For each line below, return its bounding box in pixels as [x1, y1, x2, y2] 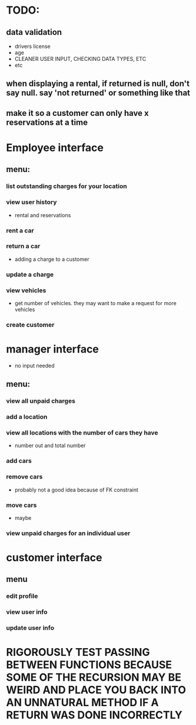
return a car [6, 242, 41, 250]
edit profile [6, 592, 38, 600]
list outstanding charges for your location [6, 182, 128, 190]
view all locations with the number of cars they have [6, 429, 158, 437]
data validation [6, 27, 62, 37]
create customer [6, 321, 55, 329]
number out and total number [14, 442, 86, 449]
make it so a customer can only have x [6, 108, 149, 118]
